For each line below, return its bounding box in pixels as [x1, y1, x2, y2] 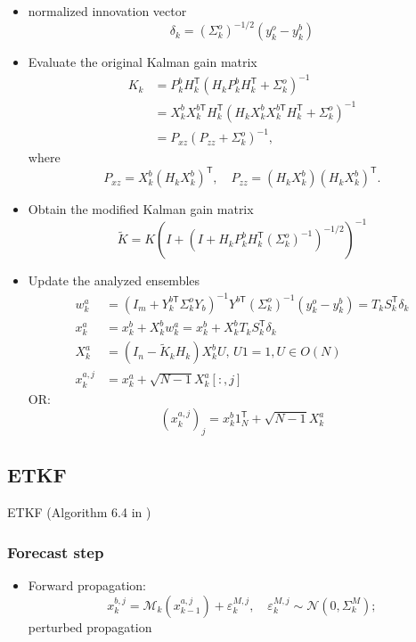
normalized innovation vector [28, 2, 187, 20]
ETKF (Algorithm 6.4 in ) [7, 503, 151, 522]
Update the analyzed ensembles [28, 271, 200, 290]
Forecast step [7, 540, 104, 563]
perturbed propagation [28, 617, 152, 636]
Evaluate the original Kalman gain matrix [28, 53, 257, 71]
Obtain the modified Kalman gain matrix [28, 200, 254, 218]
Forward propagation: [28, 575, 146, 594]
